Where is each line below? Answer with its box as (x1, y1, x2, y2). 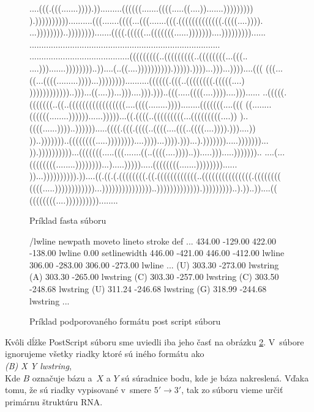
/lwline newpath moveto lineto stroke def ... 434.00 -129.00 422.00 (29, 234, 276, 247)
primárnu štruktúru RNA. (5, 395, 103, 408)
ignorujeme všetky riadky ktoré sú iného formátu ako (5, 347, 204, 360)
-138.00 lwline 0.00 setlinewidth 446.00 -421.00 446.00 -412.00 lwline (29, 246, 285, 259)
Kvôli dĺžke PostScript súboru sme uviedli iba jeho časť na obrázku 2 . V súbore (5, 335, 304, 348)
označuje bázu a (32, 371, 92, 384)
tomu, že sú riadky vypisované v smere (5, 383, 152, 396)
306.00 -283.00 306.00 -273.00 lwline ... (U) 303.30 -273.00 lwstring (29, 258, 279, 271)
